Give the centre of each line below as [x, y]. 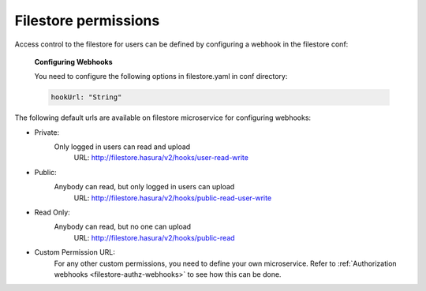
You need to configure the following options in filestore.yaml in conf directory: [161, 76]
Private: [47, 132]
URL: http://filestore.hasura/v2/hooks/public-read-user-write [173, 198]
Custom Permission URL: [75, 252]
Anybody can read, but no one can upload [123, 227]
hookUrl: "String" [86, 97]
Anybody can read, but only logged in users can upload [144, 187]
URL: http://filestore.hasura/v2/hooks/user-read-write [161, 158]
